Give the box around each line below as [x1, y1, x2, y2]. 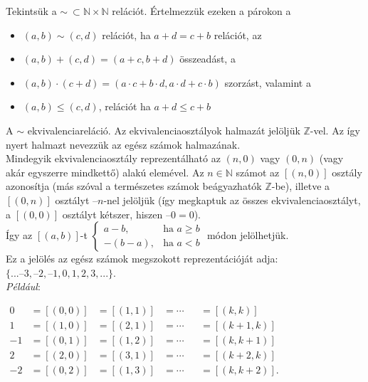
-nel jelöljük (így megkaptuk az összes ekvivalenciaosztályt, [103, 192, 361, 207]
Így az [6, 228, 33, 243]
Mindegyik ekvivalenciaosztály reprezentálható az [6, 151, 221, 166]
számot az [236, 164, 280, 179]
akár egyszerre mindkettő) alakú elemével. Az [6, 164, 204, 179]
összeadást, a [179, 51, 236, 66]
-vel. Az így [310, 122, 360, 137]
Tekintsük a [6, 4, 57, 18]
